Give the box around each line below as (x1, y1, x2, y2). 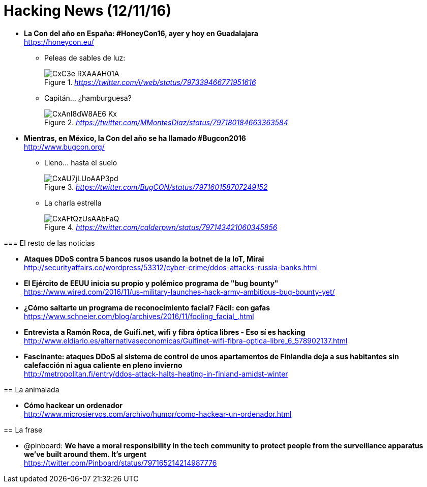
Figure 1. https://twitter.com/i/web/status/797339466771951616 (44, 77, 256, 87)
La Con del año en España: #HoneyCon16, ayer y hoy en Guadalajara (24, 28, 258, 38)
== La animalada (4, 385, 59, 394)
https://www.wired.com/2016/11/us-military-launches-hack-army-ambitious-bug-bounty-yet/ (24, 287, 335, 296)
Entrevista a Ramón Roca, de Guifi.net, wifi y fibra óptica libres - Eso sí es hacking (24, 327, 306, 336)
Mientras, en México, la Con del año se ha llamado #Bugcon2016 (24, 133, 246, 142)
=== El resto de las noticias (4, 238, 95, 247)
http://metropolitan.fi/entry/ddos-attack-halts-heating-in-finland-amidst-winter (24, 369, 288, 378)
